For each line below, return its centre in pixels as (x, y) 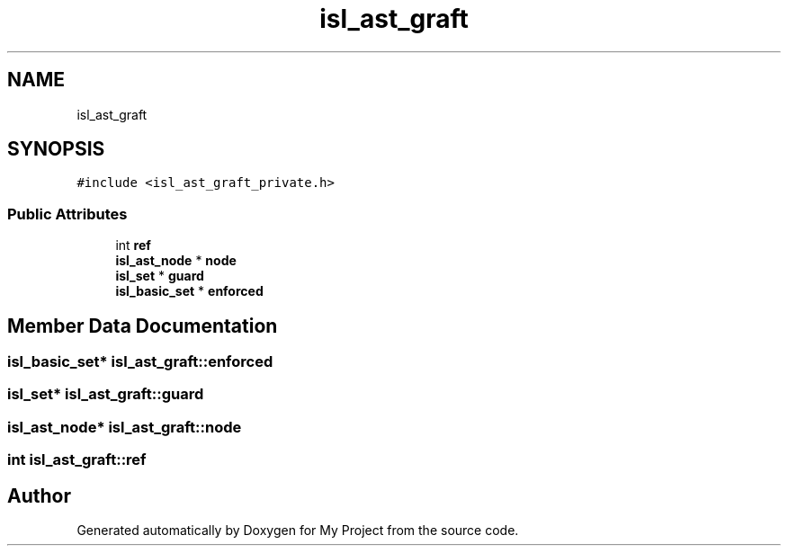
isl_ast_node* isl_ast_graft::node (125, 427)
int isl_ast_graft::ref (77, 460)
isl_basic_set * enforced (189, 291)
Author (39, 495)
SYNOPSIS (56, 149)
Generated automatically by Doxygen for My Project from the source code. (298, 530)
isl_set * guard (160, 276)
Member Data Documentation (143, 326)
